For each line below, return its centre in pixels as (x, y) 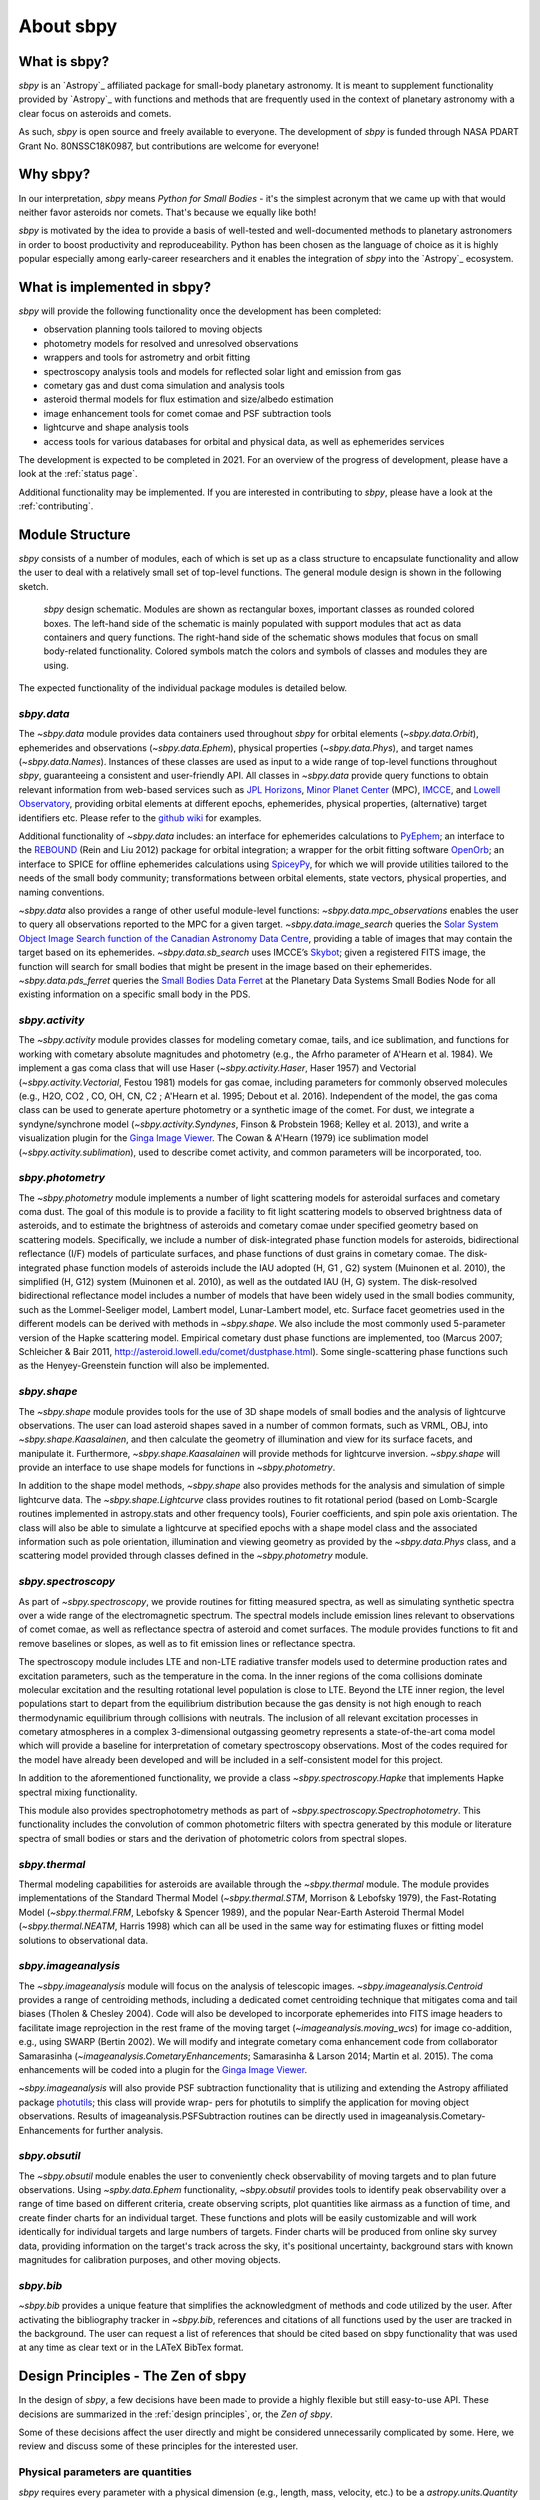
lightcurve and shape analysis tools (116, 427)
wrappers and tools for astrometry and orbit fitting (147, 357)
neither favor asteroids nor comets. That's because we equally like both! (167, 212)
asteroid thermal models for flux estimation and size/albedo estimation (188, 399)
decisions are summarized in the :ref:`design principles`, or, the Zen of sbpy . (176, 2414)
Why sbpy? (54, 174)
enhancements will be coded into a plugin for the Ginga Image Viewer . (163, 2069)
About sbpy (68, 26)
